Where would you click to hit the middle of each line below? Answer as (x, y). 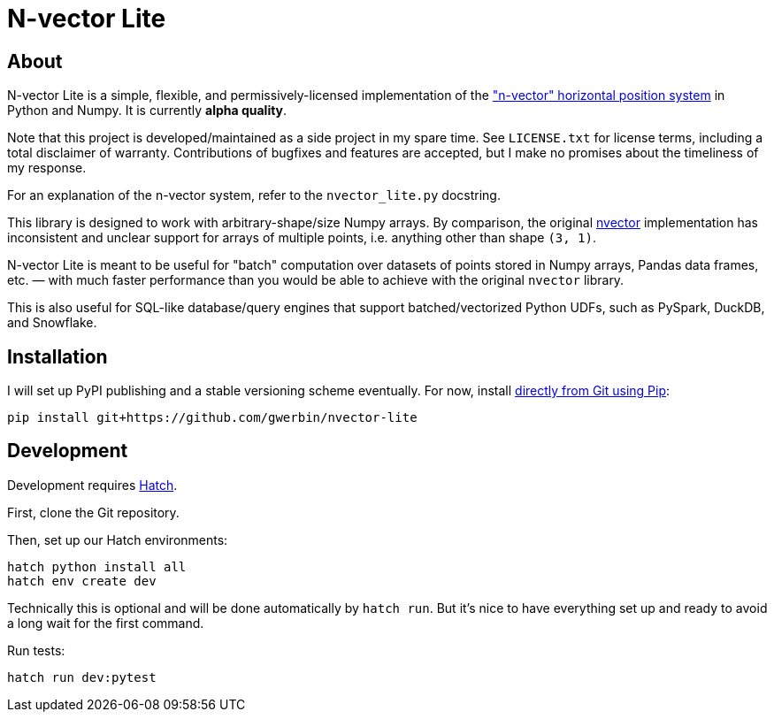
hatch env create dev (82, 581)
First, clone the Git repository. (93, 512)
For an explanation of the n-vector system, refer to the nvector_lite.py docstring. (254, 195)
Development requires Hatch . (92, 485)
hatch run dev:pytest (82, 677)
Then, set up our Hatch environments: (118, 539)
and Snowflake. (52, 323)
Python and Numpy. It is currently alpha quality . (147, 111)
